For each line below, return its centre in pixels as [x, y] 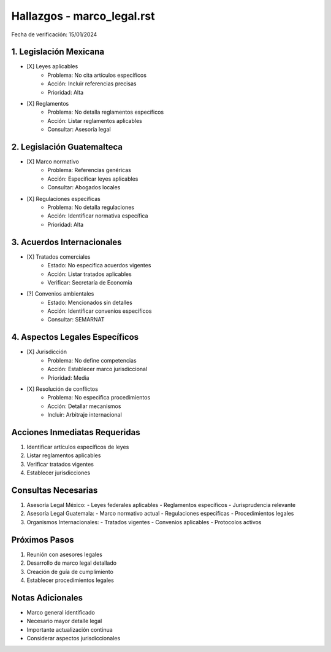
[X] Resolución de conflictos [62, 389]
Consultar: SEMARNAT [76, 320]
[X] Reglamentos [48, 104]
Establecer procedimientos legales [70, 580]
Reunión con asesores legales [64, 554]
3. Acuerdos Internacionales [67, 242]
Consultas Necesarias [55, 490]
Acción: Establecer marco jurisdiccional [97, 369]
